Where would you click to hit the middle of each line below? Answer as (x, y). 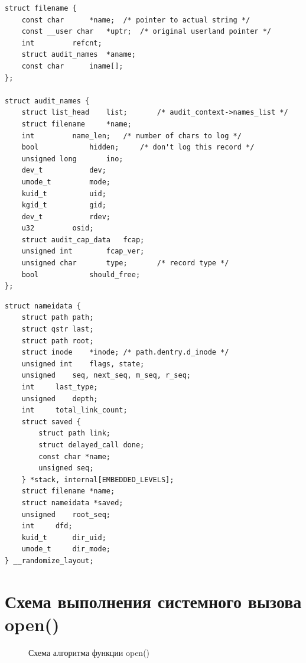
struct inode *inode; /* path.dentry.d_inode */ (125, 352)
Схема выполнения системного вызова (153, 601)
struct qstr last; (58, 329)
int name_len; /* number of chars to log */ (131, 136)
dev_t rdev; (66, 217)
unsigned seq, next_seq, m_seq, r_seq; (106, 376)
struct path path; (58, 318)
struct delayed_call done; (92, 445)
